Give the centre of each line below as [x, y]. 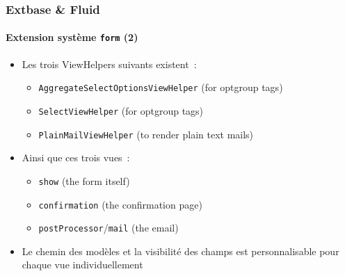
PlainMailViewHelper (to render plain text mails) [146, 134]
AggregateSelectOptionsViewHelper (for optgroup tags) [161, 87]
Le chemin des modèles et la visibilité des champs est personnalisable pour [180, 251]
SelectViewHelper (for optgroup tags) [121, 110]
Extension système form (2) [72, 37]
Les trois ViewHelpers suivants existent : [109, 64]
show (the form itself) [84, 180]
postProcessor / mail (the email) [109, 228]
